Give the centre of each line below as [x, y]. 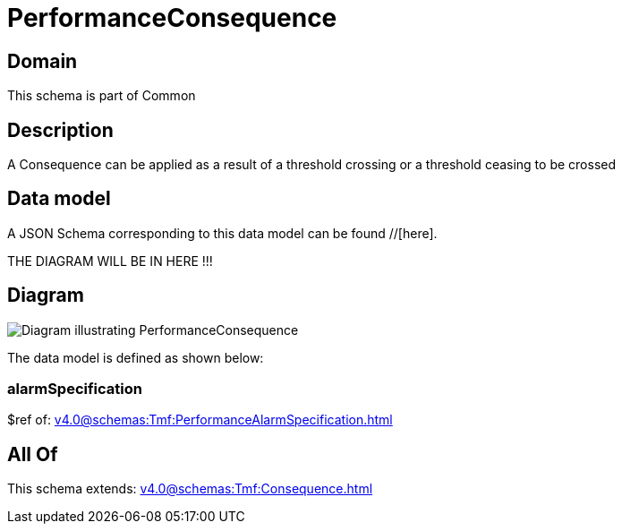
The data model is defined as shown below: [136, 357]
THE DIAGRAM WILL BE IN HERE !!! [110, 261]
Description [60, 130]
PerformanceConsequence [172, 18]
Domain [43, 61]
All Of [33, 454]
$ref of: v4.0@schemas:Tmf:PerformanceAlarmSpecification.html [200, 420]
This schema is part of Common [102, 96]
